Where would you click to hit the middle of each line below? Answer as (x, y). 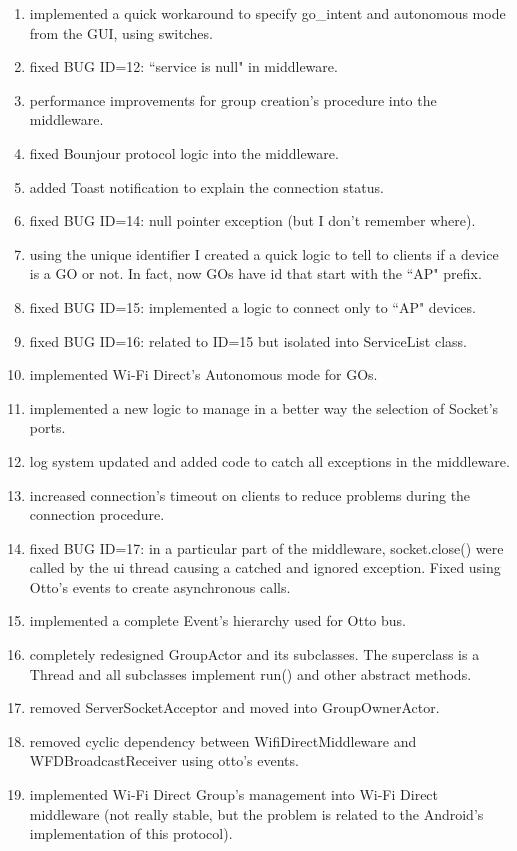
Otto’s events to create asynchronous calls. (160, 586)
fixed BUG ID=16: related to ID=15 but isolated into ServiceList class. (248, 340)
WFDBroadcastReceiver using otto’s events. (164, 760)
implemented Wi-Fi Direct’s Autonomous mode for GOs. (203, 374)
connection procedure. (97, 514)
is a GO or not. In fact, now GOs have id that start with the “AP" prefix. (255, 273)
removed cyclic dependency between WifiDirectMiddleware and (223, 740)
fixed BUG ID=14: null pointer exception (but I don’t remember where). (252, 220)
